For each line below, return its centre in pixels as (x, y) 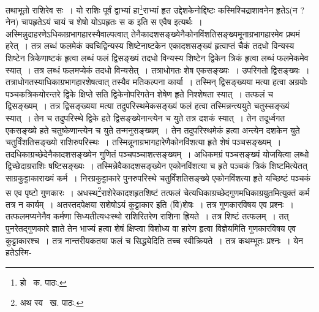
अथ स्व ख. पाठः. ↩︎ (52, 302)
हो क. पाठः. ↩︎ (43, 282)
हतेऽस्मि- (19, 252)
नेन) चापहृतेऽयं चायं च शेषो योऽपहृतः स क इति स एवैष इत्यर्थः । (104, 22)
